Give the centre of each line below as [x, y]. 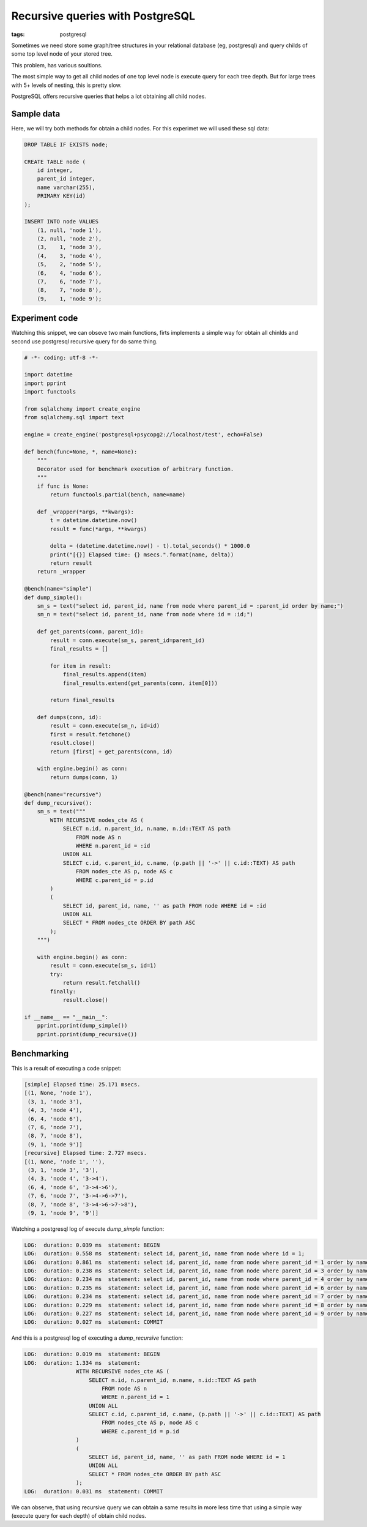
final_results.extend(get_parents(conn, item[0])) [140, 683]
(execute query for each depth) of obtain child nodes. [79, 1515]
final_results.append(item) [105, 674]
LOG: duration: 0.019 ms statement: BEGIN [92, 1354]
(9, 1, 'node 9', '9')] [63, 1213]
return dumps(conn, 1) [84, 777]
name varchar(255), [66, 187]
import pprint [45, 383]
